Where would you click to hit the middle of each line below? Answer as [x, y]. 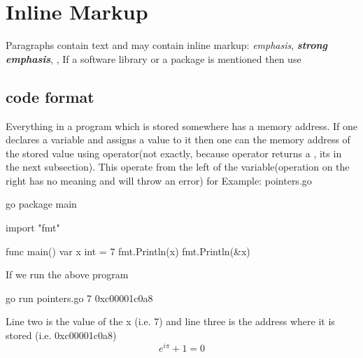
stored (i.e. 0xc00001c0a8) [61, 335]
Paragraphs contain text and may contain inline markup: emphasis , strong [167, 45]
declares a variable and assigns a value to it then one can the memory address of [178, 139]
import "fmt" [33, 228]
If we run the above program [67, 274]
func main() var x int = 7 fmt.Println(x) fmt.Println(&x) [128, 251]
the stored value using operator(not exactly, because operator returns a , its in [174, 153]
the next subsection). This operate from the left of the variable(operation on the [178, 167]
